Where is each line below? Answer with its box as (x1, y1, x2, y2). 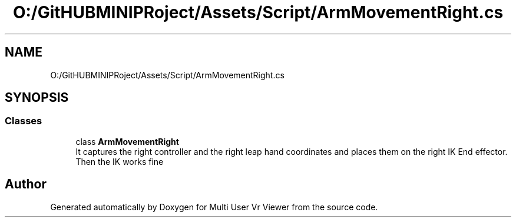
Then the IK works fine (75, 156, 164, 167)
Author (5, 177, 47, 192)
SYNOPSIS (5, 90, 69, 105)
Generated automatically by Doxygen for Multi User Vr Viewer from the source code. (50, 201, 378, 212)
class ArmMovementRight (75, 136, 179, 147)
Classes (5, 115, 42, 127)
